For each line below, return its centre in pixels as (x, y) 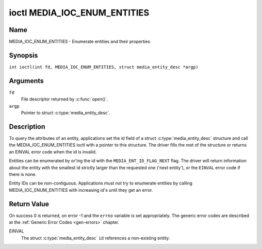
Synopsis (24, 55)
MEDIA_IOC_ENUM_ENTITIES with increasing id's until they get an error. (81, 190)
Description (27, 126)
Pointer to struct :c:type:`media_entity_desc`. (66, 113)
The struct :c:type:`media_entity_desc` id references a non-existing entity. (95, 238)
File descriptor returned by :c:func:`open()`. (65, 99)
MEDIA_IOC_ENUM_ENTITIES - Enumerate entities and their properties (80, 42)
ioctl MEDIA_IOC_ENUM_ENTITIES (79, 13)
